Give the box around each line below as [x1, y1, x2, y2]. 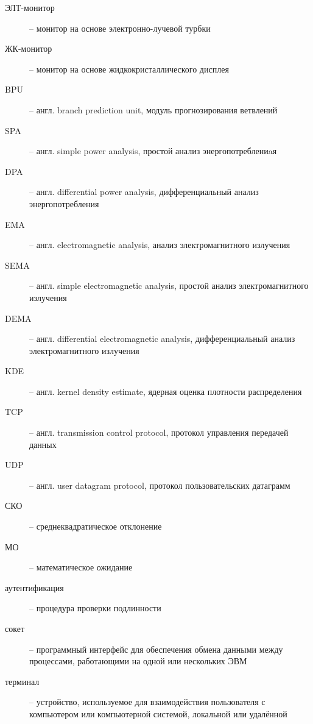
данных [29, 438, 57, 450]
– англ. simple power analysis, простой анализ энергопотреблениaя [29, 144, 277, 157]
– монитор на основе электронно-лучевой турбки [29, 21, 211, 34]
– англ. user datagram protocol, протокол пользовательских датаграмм [29, 478, 290, 491]
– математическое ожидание [29, 561, 133, 573]
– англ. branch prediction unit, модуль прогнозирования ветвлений [29, 103, 278, 116]
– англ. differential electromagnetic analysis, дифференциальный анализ [29, 332, 295, 345]
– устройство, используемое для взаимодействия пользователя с [29, 695, 266, 708]
